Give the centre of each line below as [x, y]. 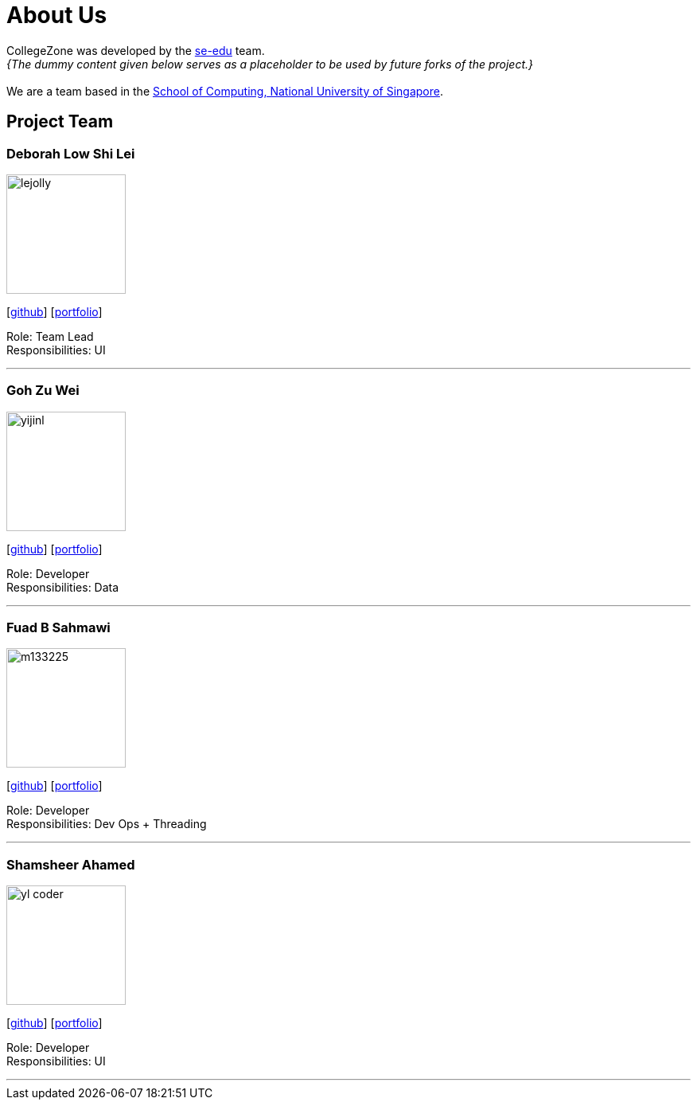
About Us [57, 15]
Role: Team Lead [50, 336]
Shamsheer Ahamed [71, 864]
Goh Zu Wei [43, 391]
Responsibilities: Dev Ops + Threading [107, 824]
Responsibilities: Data [63, 587]
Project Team [60, 122]
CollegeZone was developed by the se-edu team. [136, 50]
